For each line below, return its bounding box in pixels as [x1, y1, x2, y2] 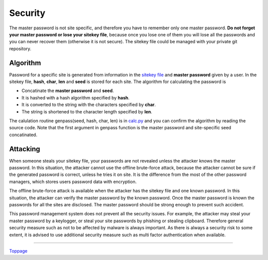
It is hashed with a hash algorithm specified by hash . [21, 94, 130, 100]
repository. [9, 45, 32, 52]
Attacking [9, 145, 41, 153]
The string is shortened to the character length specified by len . [21, 108, 152, 114]
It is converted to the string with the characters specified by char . [21, 102, 156, 108]
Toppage [9, 248, 28, 254]
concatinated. [9, 132, 37, 138]
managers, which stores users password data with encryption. [9, 178, 137, 184]
